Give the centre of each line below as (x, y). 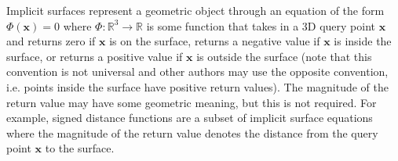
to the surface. (80, 148)
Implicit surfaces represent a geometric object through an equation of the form (195, 10)
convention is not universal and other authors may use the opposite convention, (197, 72)
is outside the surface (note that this (284, 56)
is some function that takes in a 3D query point (261, 25)
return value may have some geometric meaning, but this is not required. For (192, 102)
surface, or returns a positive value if (95, 56)
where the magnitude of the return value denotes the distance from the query (192, 132)
